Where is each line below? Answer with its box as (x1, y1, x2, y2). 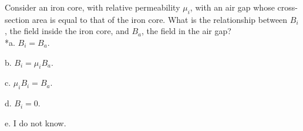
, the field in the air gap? (142, 25, 231, 37)
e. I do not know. (5, 116, 66, 129)
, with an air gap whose (190, 1, 275, 13)
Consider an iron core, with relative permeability (5, 1, 180, 13)
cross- (277, 1, 298, 13)
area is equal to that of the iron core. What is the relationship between (32, 13, 288, 25)
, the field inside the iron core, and (5, 25, 129, 37)
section (5, 13, 30, 25)
